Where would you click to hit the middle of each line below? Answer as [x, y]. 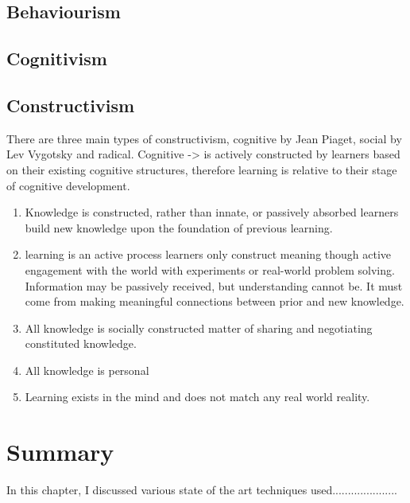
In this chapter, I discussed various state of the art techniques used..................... [202, 490]
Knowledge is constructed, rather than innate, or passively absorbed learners [212, 212]
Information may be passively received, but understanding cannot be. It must [214, 285]
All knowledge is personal [87, 370]
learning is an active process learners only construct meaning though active [208, 254]
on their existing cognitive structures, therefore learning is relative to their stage [202, 169]
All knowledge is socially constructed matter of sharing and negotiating [199, 328]
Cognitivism [57, 58]
